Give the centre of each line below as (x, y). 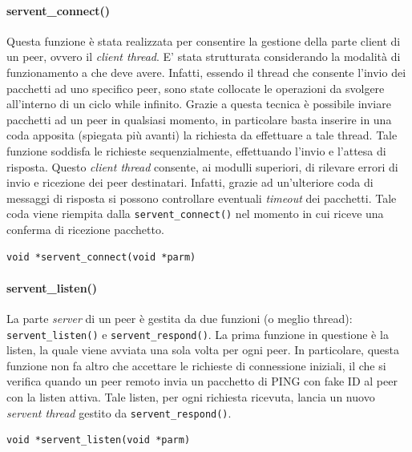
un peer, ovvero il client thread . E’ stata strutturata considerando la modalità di (204, 56)
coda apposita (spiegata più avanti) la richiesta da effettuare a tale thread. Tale (202, 135)
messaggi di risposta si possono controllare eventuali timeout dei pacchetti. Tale (202, 198)
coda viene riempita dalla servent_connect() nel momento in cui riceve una (195, 214)
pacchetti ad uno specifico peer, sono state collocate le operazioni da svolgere (196, 88)
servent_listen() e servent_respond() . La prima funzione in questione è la (198, 334)
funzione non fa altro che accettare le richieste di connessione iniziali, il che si (196, 365)
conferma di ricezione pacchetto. (85, 229)
